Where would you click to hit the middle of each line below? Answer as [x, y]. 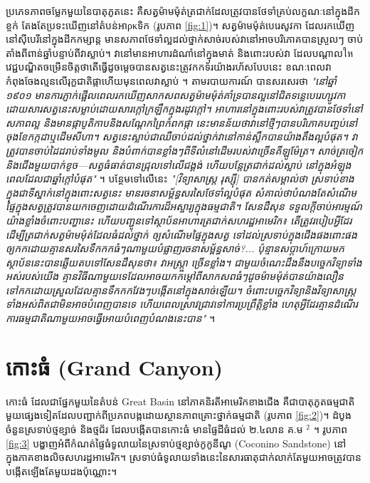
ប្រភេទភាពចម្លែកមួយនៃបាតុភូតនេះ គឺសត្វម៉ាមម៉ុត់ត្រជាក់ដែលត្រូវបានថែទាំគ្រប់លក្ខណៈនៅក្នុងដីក [183, 11]
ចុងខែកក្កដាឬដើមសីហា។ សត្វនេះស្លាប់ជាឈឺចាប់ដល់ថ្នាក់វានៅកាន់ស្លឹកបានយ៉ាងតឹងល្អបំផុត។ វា [182, 136]
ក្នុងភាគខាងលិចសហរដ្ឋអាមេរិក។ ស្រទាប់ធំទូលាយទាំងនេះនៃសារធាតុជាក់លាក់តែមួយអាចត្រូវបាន [184, 457]
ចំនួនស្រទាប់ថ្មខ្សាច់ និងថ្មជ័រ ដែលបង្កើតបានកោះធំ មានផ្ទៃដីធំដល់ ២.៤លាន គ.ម [154, 429]
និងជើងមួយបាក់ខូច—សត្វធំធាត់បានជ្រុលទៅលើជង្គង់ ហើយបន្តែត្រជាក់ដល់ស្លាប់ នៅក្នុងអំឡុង [179, 164]
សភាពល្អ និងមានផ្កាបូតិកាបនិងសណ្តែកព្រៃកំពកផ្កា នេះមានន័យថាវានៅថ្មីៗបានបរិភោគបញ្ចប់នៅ [182, 122]
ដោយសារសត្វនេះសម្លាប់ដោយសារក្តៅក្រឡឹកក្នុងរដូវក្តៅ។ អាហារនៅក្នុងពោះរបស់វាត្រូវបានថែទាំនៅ [184, 109]
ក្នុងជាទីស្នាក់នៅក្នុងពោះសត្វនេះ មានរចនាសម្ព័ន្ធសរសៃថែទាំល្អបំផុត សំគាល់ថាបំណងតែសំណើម [181, 192]
